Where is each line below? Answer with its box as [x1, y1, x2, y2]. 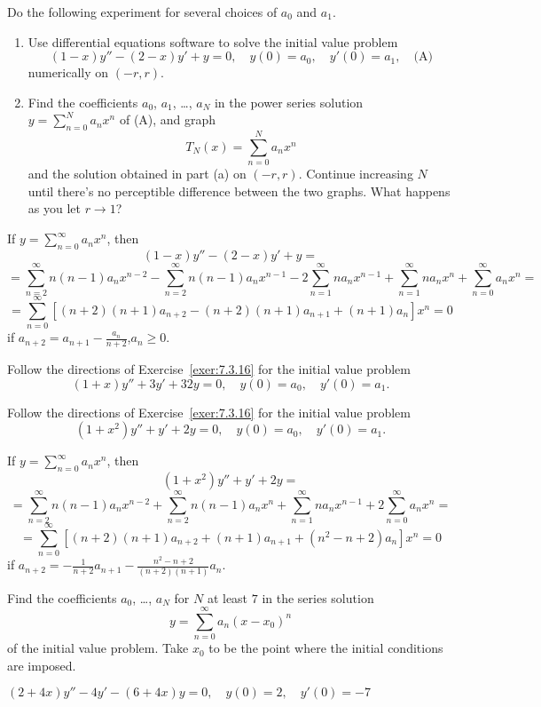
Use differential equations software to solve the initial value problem [27, 32, 398, 51]
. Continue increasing [298, 164, 413, 183]
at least [207, 588, 248, 607]
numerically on [27, 63, 109, 82]
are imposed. [7, 655, 76, 674]
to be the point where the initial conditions [208, 639, 443, 657]
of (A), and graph [119, 110, 216, 129]
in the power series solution [214, 92, 364, 111]
